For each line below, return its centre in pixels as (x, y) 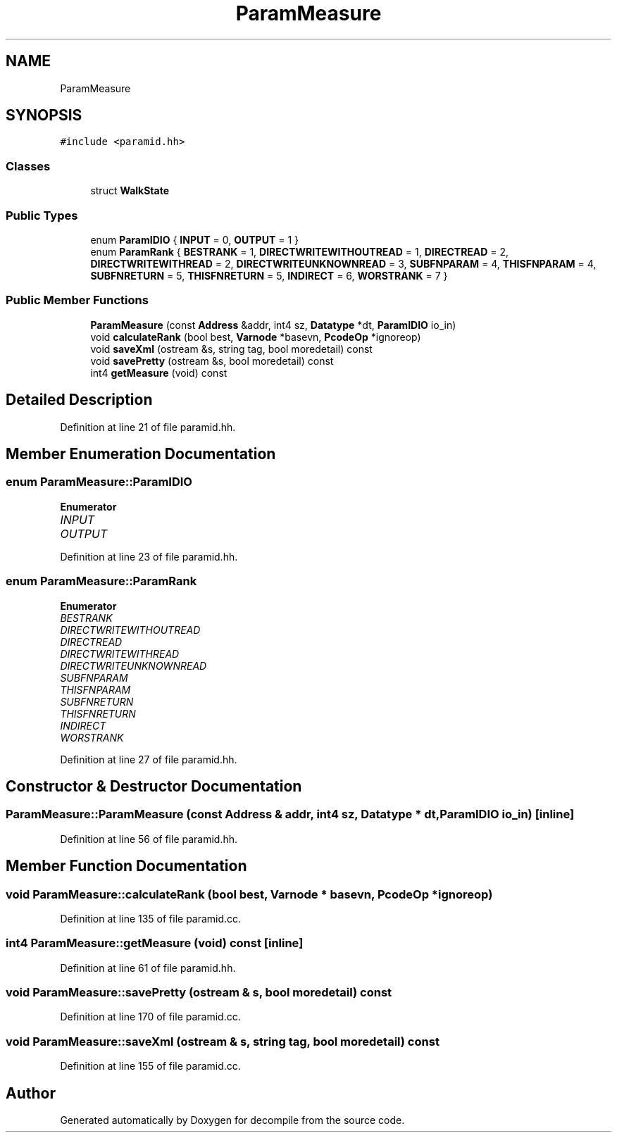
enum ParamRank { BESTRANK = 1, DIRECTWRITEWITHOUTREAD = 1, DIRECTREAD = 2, (300, 251)
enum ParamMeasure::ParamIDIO (99, 482)
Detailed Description (79, 400)
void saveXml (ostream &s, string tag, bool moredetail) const (231, 349)
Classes (28, 166)
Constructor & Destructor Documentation (154, 786)
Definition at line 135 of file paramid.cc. (151, 918)
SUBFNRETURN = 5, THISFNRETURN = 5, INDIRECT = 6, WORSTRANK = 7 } (269, 275)
